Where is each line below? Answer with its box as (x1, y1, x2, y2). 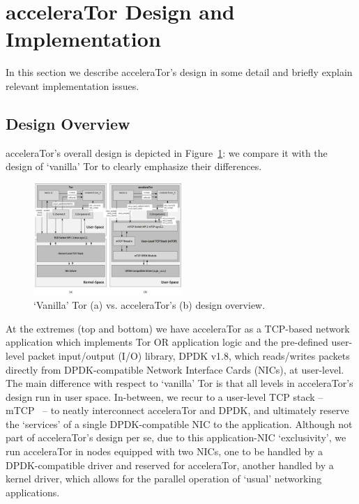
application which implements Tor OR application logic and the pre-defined (6, 335, 328, 349)
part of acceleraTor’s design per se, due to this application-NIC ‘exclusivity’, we (6, 430, 346, 445)
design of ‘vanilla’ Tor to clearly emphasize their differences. (6, 159, 262, 174)
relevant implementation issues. (6, 78, 139, 93)
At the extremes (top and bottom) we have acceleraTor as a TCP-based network (6, 321, 350, 335)
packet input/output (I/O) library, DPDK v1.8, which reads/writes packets (27, 348, 350, 362)
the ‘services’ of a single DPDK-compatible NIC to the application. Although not (6, 416, 353, 431)
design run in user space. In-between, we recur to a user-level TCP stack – (6, 389, 323, 404)
